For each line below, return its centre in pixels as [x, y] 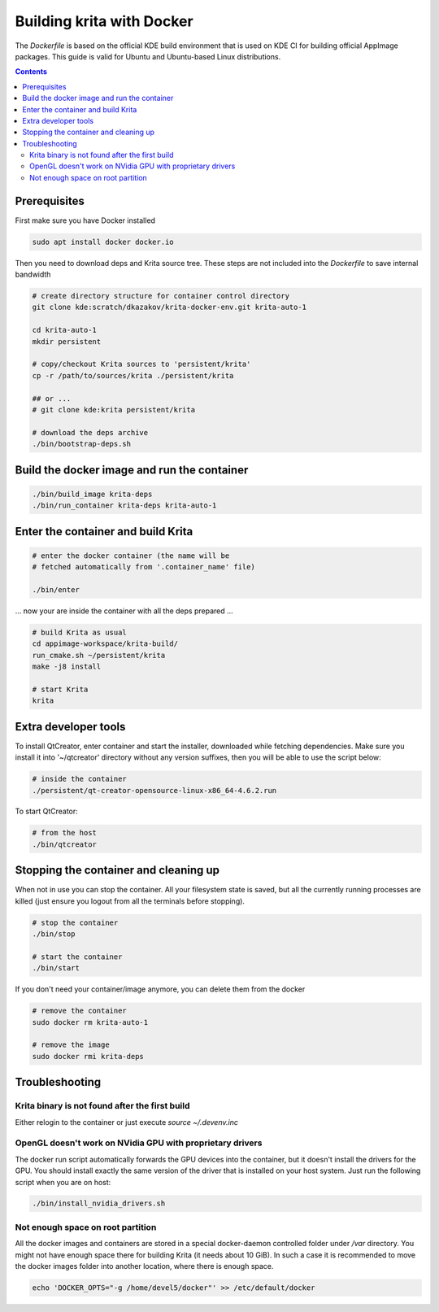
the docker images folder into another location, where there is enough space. [144, 1266]
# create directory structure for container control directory [161, 296]
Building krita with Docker [104, 21]
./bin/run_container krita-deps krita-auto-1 [124, 506]
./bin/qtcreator [65, 844]
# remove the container [80, 1011]
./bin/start [56, 968]
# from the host [65, 833]
